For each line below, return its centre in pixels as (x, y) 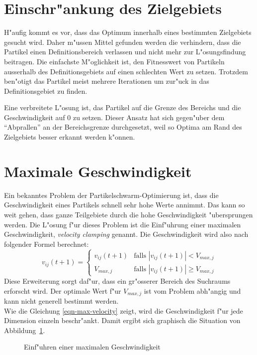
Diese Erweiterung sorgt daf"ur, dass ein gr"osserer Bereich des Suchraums (117, 280)
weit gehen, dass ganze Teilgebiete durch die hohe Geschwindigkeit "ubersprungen (128, 214)
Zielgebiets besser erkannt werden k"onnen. (70, 137)
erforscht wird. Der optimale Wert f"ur (63, 290)
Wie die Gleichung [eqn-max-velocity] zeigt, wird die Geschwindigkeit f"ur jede (124, 310)
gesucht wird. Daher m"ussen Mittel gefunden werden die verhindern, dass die (123, 42)
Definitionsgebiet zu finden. (46, 90)
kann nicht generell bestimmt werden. (61, 300)
